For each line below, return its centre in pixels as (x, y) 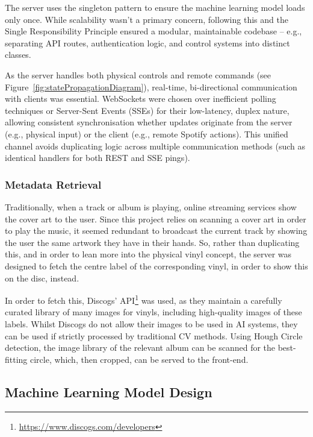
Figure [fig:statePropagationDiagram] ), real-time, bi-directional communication (151, 86)
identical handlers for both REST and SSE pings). (98, 158)
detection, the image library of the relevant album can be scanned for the (140, 347)
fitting (16, 359)
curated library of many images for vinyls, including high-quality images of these (153, 312)
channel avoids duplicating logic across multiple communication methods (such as (155, 146)
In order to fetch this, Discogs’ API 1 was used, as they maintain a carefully (144, 299)
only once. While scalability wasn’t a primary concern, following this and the (147, 19)
